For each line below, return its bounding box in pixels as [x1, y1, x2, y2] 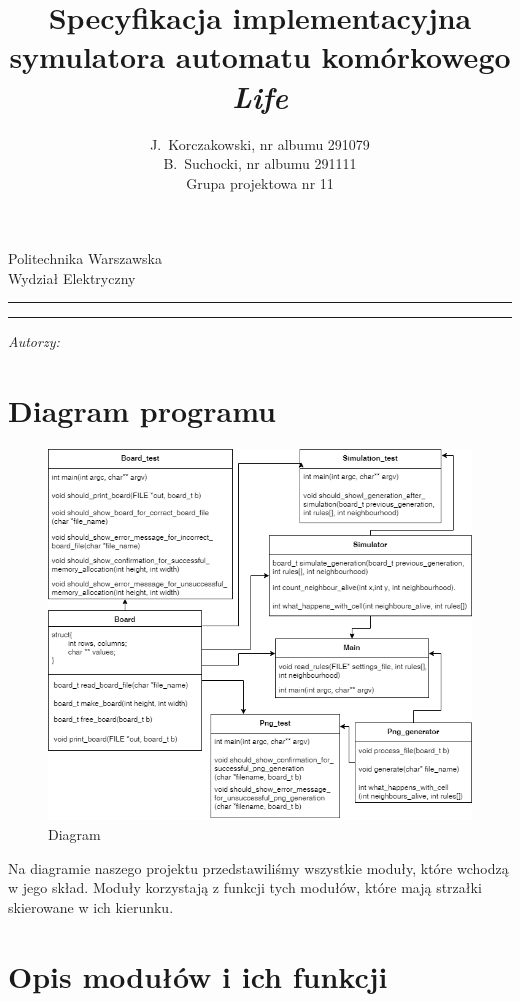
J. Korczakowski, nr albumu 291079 [150, 133, 370, 154]
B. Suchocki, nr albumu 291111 [163, 153, 357, 174]
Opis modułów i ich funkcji [8, 955, 388, 996]
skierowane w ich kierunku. [8, 896, 174, 917]
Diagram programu [8, 390, 276, 431]
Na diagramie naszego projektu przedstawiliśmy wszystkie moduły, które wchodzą [8, 857, 509, 878]
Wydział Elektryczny [8, 267, 136, 288]
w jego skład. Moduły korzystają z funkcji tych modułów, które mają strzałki [8, 877, 482, 898]
